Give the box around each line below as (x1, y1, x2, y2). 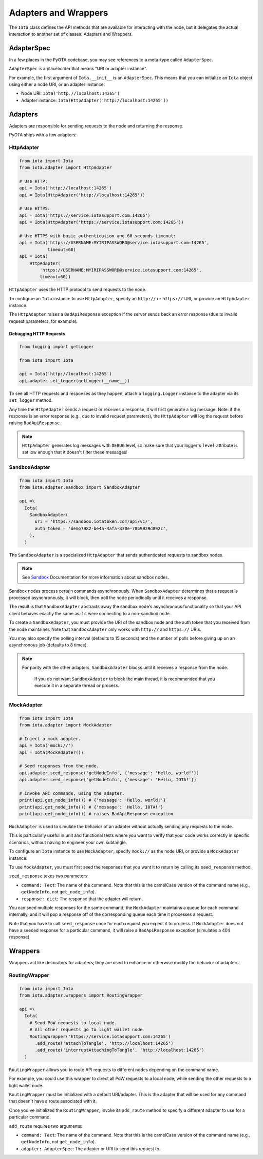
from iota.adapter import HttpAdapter (19, 165, 112, 170)
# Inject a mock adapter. (19, 736, 81, 742)
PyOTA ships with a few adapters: (9, 132, 77, 138)
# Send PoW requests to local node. (29, 1020, 117, 1025)
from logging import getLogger (19, 344, 94, 349)
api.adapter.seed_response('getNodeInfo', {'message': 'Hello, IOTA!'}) (19, 777, 197, 783)
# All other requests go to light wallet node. (29, 1027, 146, 1033)
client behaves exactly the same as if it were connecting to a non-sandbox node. (9, 610, 171, 616)
